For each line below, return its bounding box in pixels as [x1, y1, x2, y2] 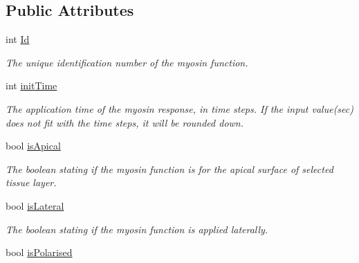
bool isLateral [6, 198, 64, 212]
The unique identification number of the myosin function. [6, 55, 248, 69]
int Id [6, 32, 30, 46]
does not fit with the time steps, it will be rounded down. [6, 115, 244, 129]
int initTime [6, 78, 57, 93]
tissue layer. [6, 175, 57, 190]
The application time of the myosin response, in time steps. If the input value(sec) [6, 101, 353, 116]
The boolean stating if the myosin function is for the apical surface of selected [6, 161, 333, 176]
